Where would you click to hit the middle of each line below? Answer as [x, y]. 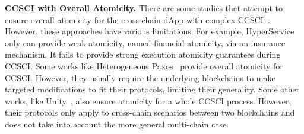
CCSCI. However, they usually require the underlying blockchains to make [140, 77]
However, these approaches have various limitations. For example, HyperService [150, 31]
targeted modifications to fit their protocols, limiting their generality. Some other [152, 89]
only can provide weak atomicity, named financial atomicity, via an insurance [145, 42]
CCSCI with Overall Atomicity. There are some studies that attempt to [144, 8]
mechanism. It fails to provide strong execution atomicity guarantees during [143, 54]
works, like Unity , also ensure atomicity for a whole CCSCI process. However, [148, 100]
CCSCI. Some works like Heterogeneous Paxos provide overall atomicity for [144, 66]
